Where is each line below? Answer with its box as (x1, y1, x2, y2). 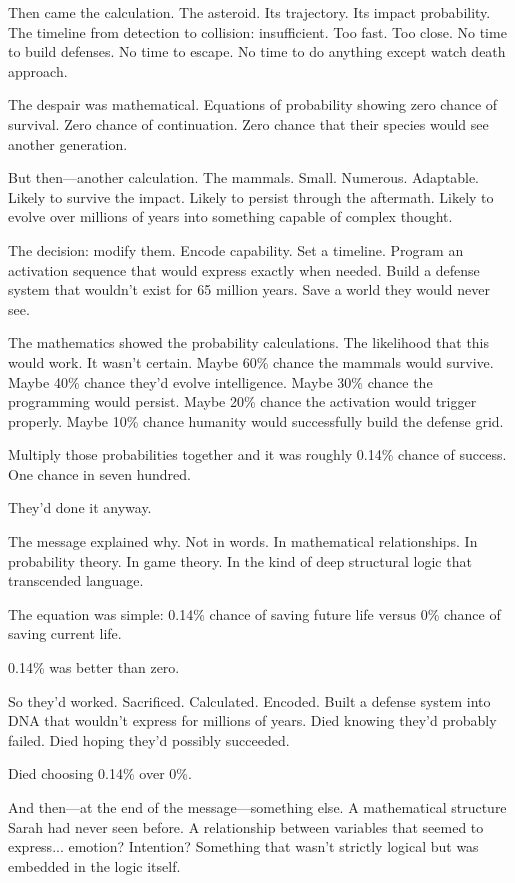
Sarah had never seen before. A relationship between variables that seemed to (8, 816, 484, 837)
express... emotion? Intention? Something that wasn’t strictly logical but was (8, 836, 479, 857)
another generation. (8, 133, 128, 154)
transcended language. (8, 570, 144, 591)
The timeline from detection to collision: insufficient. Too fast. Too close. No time (8, 21, 507, 42)
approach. (8, 60, 68, 81)
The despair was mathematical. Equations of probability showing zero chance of (8, 94, 498, 115)
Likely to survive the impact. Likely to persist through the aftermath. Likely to (8, 186, 494, 207)
